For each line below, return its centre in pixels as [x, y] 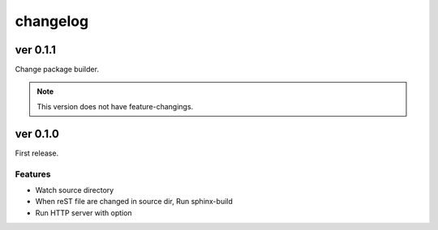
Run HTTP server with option [84, 213]
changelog [52, 21]
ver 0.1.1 [36, 50]
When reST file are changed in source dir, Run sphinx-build [134, 202]
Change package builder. [57, 70]
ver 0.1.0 [37, 134]
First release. [37, 153]
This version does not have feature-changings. [115, 106]
